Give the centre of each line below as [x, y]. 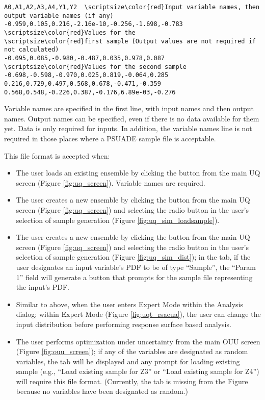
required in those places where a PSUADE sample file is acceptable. [110, 138]
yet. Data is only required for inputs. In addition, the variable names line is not [128, 128]
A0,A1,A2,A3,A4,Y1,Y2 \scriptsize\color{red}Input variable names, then [132, 7]
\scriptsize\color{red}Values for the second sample [95, 67]
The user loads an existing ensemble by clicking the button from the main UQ [138, 173]
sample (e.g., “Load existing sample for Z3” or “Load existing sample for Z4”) [138, 371]
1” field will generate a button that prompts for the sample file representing [134, 277]
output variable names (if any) [59, 16]
